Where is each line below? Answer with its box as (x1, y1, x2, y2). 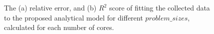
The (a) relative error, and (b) (4, 2, 97, 12)
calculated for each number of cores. (4, 22, 114, 32)
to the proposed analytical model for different (4, 12, 143, 22)
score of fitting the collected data (109, 2, 210, 12)
